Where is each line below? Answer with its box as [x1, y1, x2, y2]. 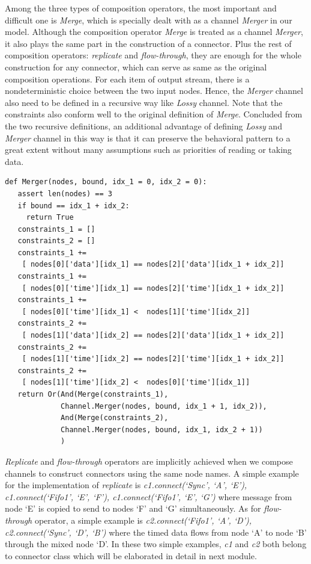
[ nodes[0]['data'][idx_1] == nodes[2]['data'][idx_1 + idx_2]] [22, 260, 285, 269]
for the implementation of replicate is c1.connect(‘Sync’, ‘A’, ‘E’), [5, 479, 247, 491]
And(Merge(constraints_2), [61, 414, 169, 423]
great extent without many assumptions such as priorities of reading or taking [5, 143, 292, 156]
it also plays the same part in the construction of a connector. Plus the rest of [5, 37, 292, 49]
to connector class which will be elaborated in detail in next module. [5, 549, 257, 562]
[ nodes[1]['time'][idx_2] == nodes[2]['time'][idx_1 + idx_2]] [22, 355, 285, 364]
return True [26, 213, 74, 222]
